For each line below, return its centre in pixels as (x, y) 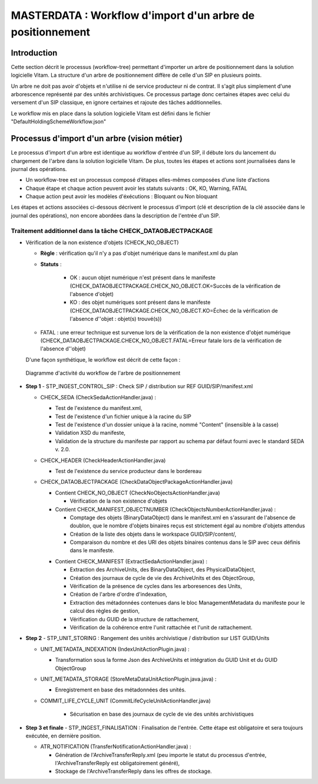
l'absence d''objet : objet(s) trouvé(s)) (116, 319)
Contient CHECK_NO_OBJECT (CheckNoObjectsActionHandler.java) (138, 493)
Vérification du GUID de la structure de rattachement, (135, 619)
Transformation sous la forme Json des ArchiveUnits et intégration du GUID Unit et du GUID (166, 660)
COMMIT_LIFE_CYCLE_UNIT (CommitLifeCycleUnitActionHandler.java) (126, 701)
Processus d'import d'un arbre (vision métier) (97, 139)
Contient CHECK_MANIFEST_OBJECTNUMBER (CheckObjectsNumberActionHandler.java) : (165, 509)
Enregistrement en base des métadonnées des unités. (120, 690)
